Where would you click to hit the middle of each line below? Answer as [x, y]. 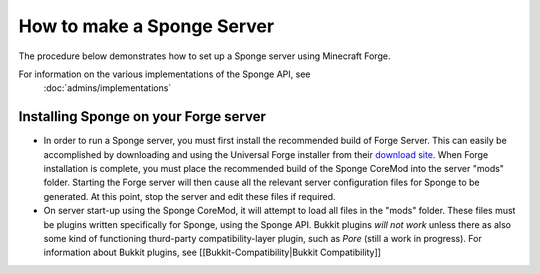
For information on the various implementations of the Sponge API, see [164, 74]
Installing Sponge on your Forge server [142, 116]
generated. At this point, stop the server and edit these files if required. [189, 196]
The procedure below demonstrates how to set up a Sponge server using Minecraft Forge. [204, 56]
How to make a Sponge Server [146, 26]
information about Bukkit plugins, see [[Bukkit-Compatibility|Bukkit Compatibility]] [212, 252]
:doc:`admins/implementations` [107, 88]
